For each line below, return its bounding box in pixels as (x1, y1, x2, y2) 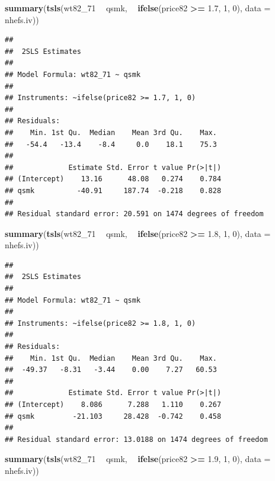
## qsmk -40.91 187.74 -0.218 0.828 (5, 186, 222, 195)
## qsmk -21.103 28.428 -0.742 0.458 (5, 412, 222, 421)
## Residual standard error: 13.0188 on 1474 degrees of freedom (5, 435, 268, 444)
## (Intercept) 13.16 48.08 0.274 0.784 (5, 175, 222, 184)
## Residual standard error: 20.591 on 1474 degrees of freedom (5, 210, 264, 219)
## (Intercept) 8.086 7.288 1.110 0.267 (5, 400, 222, 409)
